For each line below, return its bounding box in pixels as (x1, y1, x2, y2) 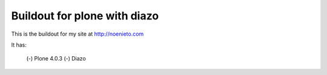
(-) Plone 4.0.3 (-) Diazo (26, 55, 86, 62)
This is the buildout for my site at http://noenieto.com (11, 30, 144, 37)
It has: (11, 41, 27, 48)
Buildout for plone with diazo (11, 9, 159, 22)
